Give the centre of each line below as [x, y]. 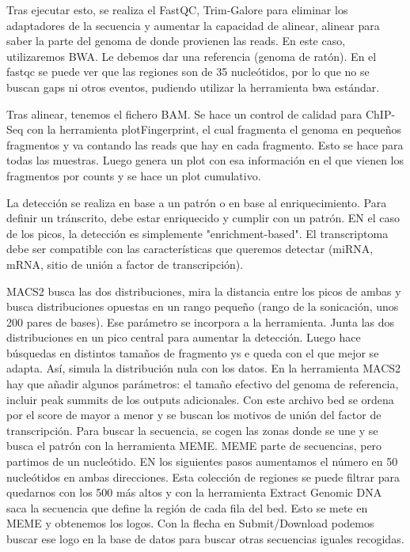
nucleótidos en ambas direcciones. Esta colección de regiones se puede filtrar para [203, 476]
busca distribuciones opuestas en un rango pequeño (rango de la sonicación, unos [203, 306]
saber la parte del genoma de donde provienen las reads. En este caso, [176, 41]
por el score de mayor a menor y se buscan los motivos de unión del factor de [194, 415]
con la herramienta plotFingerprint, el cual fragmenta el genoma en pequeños [214, 129]
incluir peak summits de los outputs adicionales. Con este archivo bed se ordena [200, 399]
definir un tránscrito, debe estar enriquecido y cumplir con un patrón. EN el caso [203, 218]
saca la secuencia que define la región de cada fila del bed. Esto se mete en [187, 507]
